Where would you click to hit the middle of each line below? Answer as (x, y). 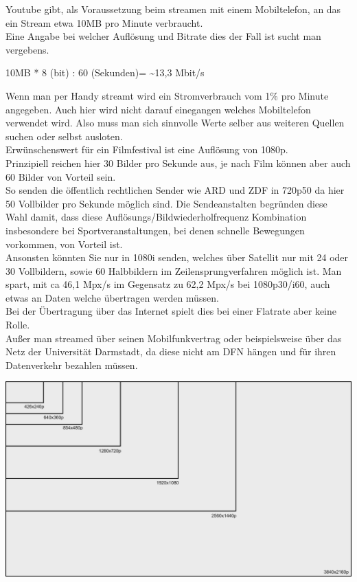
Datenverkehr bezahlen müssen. (72, 365)
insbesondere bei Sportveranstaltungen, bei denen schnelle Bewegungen (155, 230)
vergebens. (27, 49)
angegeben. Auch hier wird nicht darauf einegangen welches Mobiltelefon (158, 109)
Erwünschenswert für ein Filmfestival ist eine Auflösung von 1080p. (147, 149)
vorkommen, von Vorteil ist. (64, 244)
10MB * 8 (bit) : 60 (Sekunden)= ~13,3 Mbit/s (105, 72)
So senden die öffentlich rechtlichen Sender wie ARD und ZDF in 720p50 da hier (175, 190)
